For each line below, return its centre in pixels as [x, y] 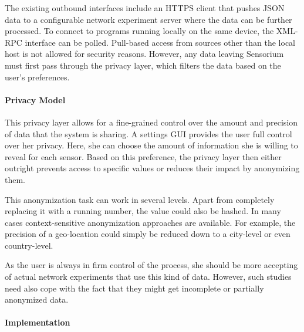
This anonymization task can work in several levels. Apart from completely [140, 199]
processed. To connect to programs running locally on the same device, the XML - [151, 31]
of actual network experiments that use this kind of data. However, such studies [148, 277]
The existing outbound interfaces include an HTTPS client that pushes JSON [145, 8]
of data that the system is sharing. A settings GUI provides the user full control [148, 133]
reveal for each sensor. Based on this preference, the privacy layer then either [143, 156]
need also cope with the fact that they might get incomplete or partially [134, 288]
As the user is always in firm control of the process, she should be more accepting [151, 265]
